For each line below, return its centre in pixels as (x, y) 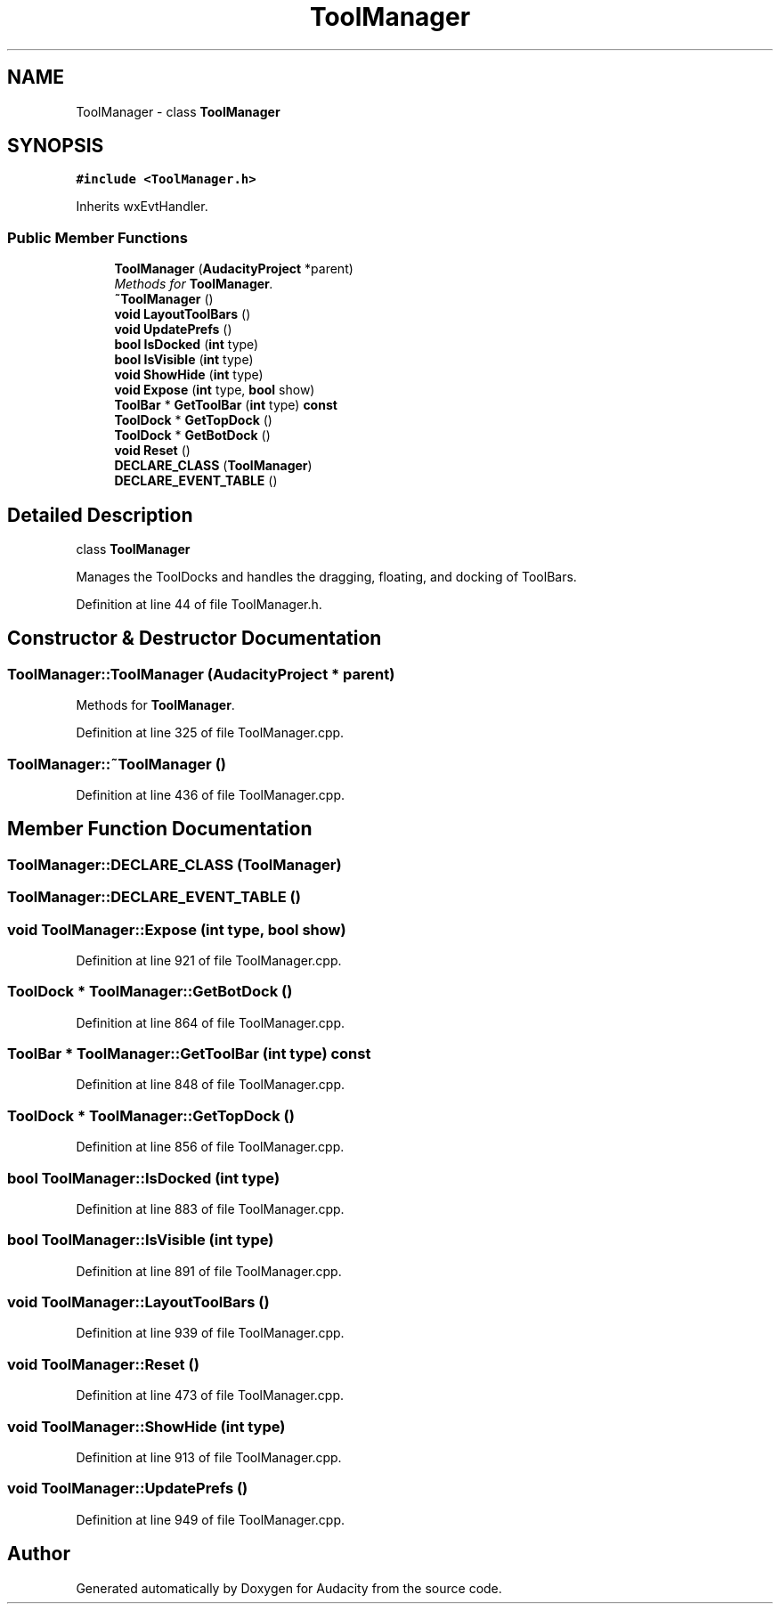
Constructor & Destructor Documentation (195, 639)
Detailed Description (100, 515)
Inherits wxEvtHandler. (142, 207)
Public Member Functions (97, 237)
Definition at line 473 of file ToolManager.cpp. (210, 1395)
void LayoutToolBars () (183, 314)
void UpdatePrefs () (173, 330)
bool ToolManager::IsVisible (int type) (141, 1240)
